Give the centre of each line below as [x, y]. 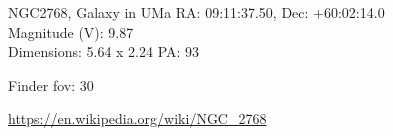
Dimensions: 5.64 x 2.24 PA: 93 [104, 51]
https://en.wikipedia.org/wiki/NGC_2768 [137, 118]
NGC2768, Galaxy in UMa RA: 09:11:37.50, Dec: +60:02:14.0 [196, 12]
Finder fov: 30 [51, 84]
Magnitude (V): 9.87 [71, 31]
